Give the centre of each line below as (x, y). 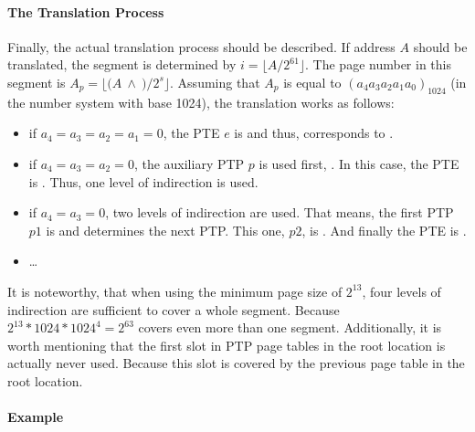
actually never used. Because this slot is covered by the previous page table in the (236, 363)
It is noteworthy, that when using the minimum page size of (175, 291)
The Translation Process (86, 11)
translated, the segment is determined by (122, 64)
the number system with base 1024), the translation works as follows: (201, 102)
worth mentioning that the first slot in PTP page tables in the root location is (227, 345)
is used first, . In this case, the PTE (359, 163)
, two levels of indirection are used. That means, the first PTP (280, 212)
